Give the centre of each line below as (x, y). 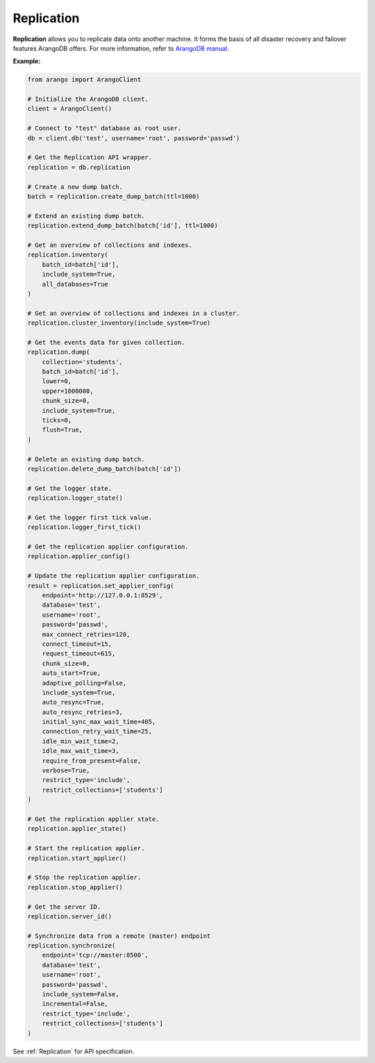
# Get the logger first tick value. (90, 517)
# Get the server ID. (64, 907)
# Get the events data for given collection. (106, 342)
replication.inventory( (68, 255)
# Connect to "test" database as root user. (105, 128)
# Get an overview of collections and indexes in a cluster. (134, 313)
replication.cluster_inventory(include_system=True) (119, 323)
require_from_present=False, (92, 761)
